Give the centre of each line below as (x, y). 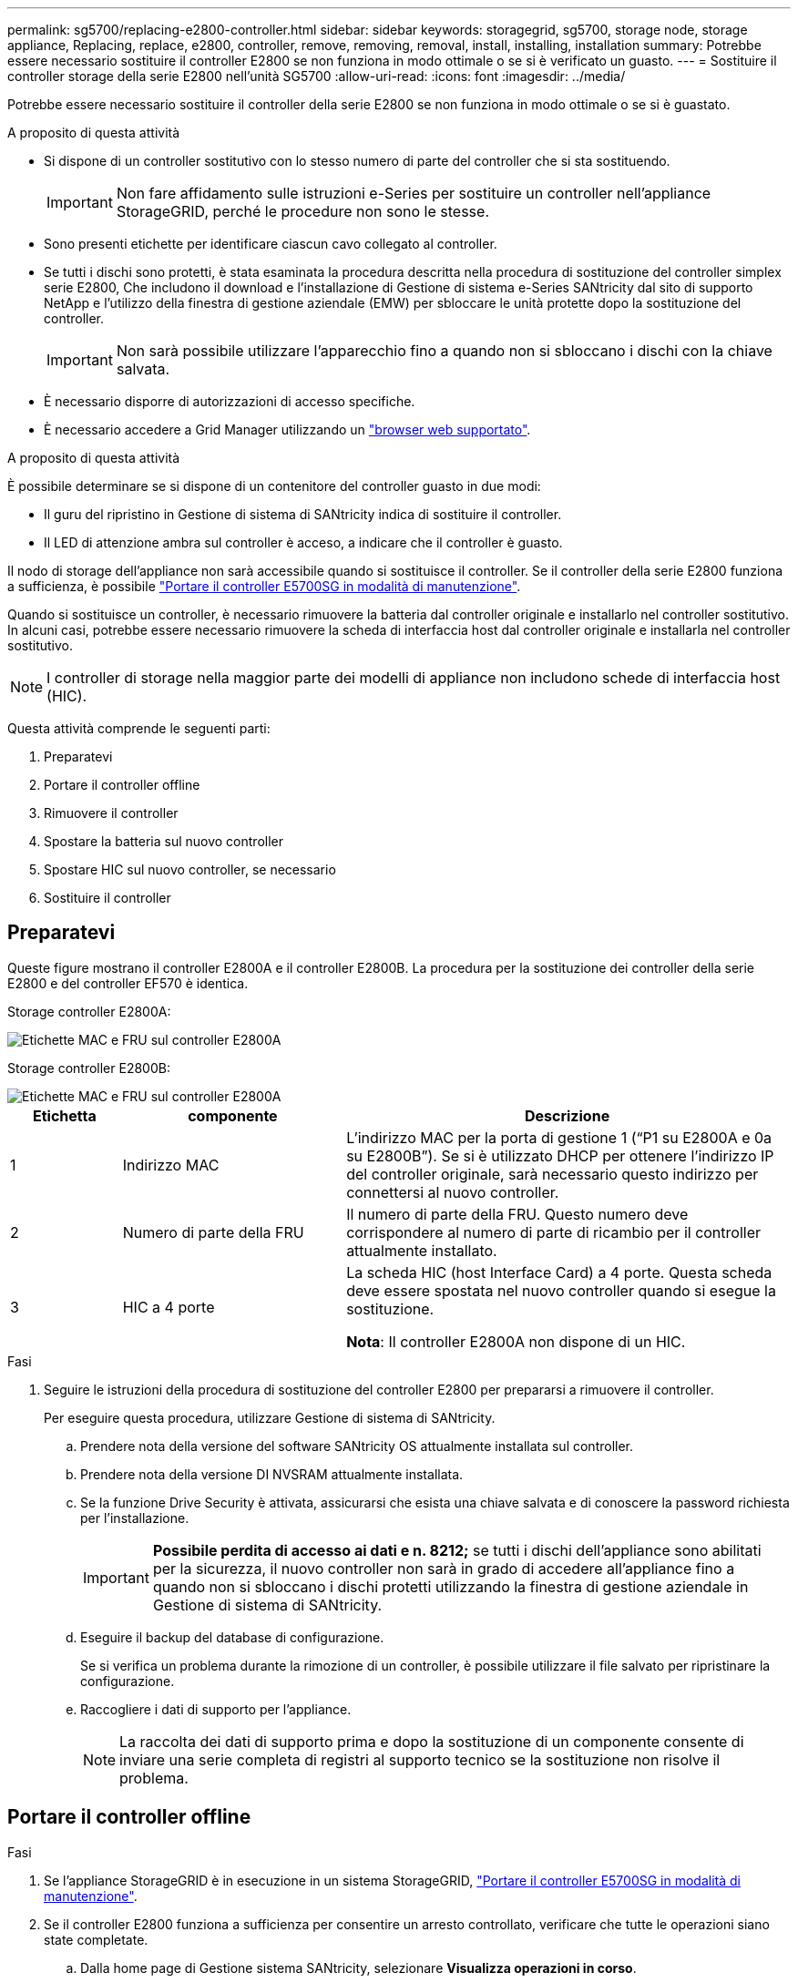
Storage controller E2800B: (89, 1068)
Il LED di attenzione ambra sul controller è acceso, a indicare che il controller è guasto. (303, 542)
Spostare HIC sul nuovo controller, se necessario (190, 869)
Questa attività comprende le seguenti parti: (139, 728)
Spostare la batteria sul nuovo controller (164, 841)
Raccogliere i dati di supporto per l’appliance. (216, 1709)
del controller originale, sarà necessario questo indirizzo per (552, 1174)
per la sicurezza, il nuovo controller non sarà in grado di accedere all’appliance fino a (444, 1568)
